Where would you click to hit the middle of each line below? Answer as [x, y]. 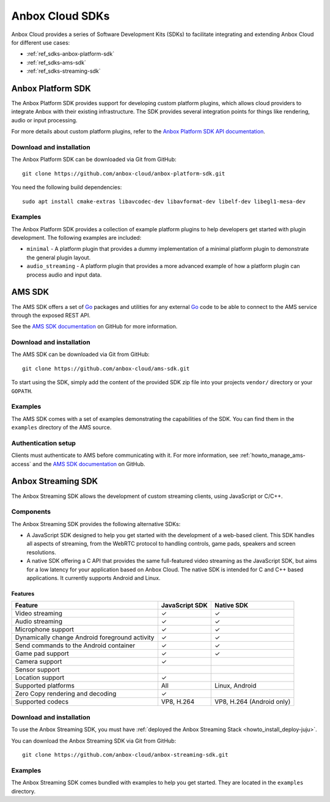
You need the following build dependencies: [67, 187]
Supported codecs [42, 702]
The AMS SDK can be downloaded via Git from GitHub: [80, 354]
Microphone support [45, 629]
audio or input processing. [44, 120]
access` [21, 464]
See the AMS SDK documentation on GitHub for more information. [94, 327]
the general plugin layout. [59, 258]
